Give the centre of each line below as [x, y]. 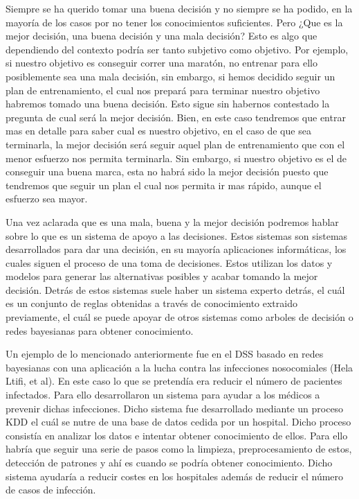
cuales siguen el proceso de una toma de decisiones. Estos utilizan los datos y [169, 262]
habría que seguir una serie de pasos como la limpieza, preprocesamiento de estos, [179, 449]
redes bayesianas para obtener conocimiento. [100, 330]
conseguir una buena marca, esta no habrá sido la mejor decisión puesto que [167, 172]
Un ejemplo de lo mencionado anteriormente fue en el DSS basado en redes [165, 354]
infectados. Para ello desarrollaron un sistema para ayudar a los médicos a [163, 395]
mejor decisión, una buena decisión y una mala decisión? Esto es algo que [162, 36]
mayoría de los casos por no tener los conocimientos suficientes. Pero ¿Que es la [174, 22]
